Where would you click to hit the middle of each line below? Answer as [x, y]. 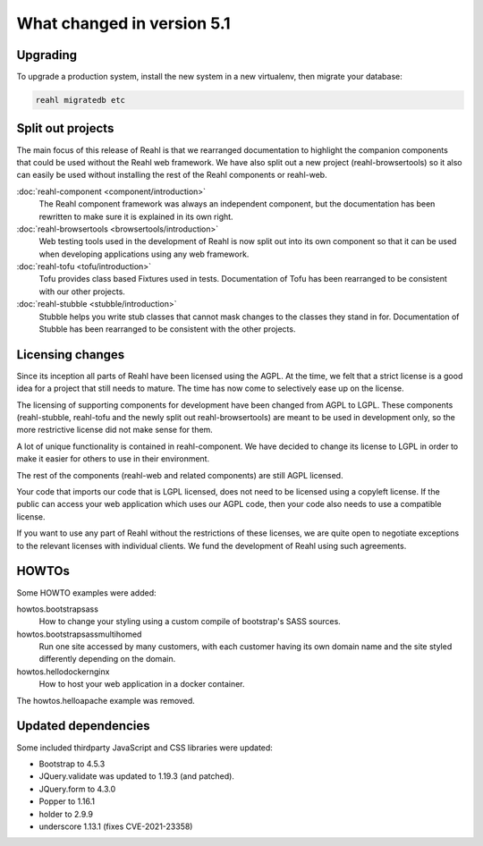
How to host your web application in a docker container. [142, 684]
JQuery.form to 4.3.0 [77, 789]
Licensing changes [71, 355]
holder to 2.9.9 [66, 814]
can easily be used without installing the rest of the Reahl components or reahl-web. [172, 175]
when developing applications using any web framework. [144, 254]
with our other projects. [82, 292]
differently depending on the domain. [107, 659]
